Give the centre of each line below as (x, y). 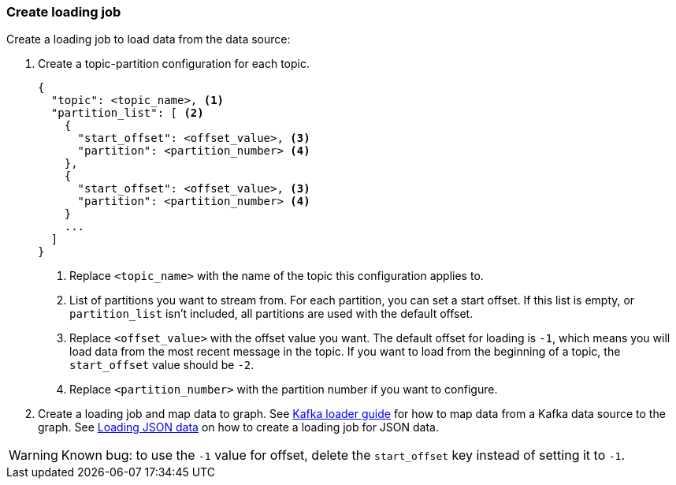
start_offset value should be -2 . (162, 365)
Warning (33, 455)
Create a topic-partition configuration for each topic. (174, 64)
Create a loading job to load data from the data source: (149, 39)
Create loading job (64, 12)
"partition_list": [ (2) (127, 113)
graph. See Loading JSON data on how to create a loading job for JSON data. (239, 427)
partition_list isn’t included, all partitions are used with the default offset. (271, 314)
